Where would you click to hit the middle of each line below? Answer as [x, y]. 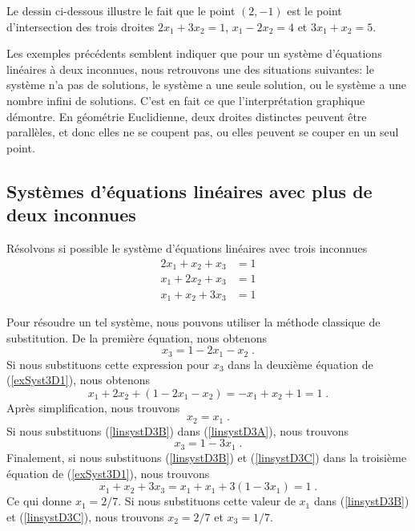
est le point [314, 10]
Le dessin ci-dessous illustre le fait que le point [121, 10]
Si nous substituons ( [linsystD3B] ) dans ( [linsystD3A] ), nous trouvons [178, 430]
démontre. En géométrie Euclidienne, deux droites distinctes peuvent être [187, 116]
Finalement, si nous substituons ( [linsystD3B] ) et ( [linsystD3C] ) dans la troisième [207, 457]
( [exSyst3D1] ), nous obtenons [78, 380]
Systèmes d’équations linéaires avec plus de [189, 191]
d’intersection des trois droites [81, 26]
